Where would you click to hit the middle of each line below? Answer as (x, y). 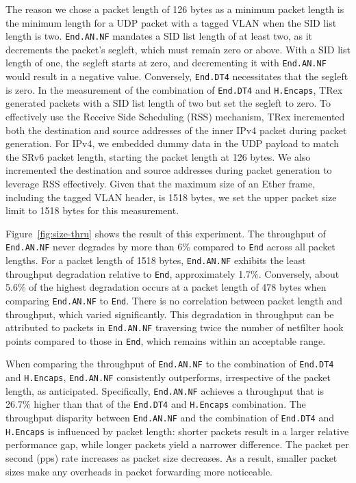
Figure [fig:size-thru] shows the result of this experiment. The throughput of (166, 233)
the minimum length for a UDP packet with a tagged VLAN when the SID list (171, 22)
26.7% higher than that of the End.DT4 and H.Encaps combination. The (156, 404)
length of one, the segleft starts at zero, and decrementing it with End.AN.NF (166, 63)
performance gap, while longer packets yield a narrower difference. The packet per (177, 444)
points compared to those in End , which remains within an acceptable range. (166, 340)
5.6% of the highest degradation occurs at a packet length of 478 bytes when (166, 287)
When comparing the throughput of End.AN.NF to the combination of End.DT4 (170, 364)
